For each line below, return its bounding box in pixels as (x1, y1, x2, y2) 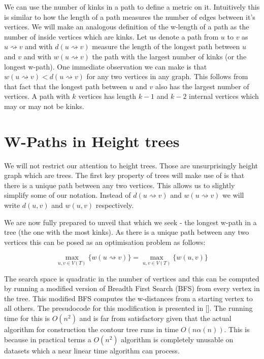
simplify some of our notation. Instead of (4, 190, 131, 200)
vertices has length (78, 91, 136, 101)
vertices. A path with (4, 91, 70, 101)
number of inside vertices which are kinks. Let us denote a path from (4, 31, 219, 42)
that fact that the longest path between (4, 81, 127, 91)
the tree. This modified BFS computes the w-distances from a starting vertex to (4, 293, 253, 303)
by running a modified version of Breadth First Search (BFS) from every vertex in (4, 283, 260, 294)
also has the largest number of (155, 81, 249, 91)
